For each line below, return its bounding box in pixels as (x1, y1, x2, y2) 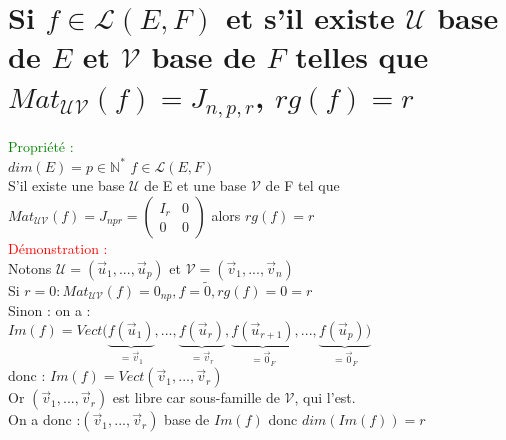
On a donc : (8, 409, 81, 430)
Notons (8, 257, 52, 278)
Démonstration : (8, 238, 108, 258)
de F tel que (265, 175, 340, 196)
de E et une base (144, 175, 247, 196)
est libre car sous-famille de (112, 387, 280, 408)
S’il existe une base (8, 175, 125, 196)
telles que (295, 36, 429, 77)
